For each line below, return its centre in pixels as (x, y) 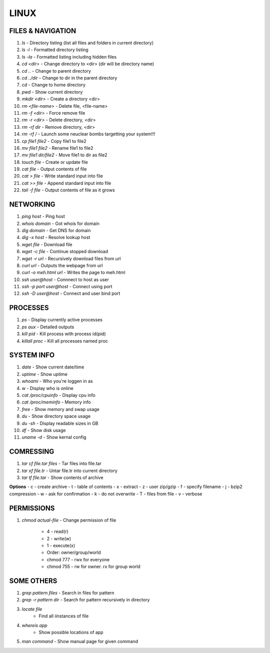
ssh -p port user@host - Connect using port (67, 287)
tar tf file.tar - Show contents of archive (62, 478)
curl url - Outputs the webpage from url (62, 265)
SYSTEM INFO (32, 355)
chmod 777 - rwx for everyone (78, 559)
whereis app (34, 625)
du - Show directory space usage (56, 416)
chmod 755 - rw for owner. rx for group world (94, 567)
